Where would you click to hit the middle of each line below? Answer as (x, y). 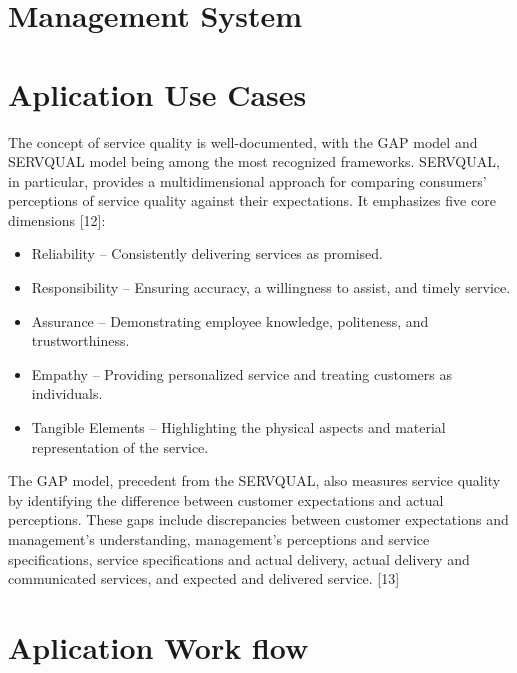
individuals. (67, 393)
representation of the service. (120, 446)
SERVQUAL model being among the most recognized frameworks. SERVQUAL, (254, 161)
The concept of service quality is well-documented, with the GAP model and (243, 141)
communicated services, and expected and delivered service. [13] (204, 578)
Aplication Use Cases (157, 93)
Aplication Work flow (158, 646)
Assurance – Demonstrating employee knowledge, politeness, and (230, 320)
